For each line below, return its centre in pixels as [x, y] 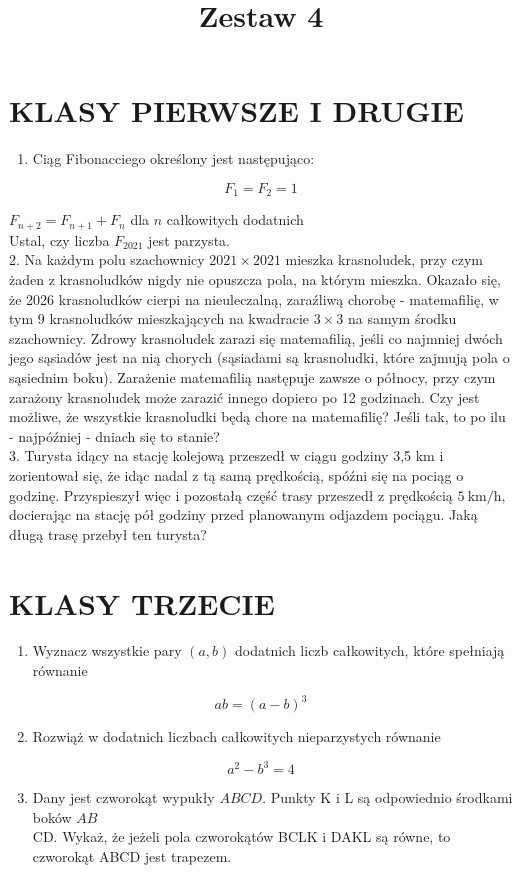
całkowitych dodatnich [235, 219]
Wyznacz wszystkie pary [107, 650]
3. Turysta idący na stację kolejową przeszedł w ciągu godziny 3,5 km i [226, 455]
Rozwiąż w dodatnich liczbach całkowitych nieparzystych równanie [236, 736]
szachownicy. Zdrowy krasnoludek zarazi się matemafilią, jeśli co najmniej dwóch [256, 337]
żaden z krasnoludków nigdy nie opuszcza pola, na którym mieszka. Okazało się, [255, 279]
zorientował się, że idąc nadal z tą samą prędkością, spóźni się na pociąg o [236, 474]
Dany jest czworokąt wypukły [123, 797]
